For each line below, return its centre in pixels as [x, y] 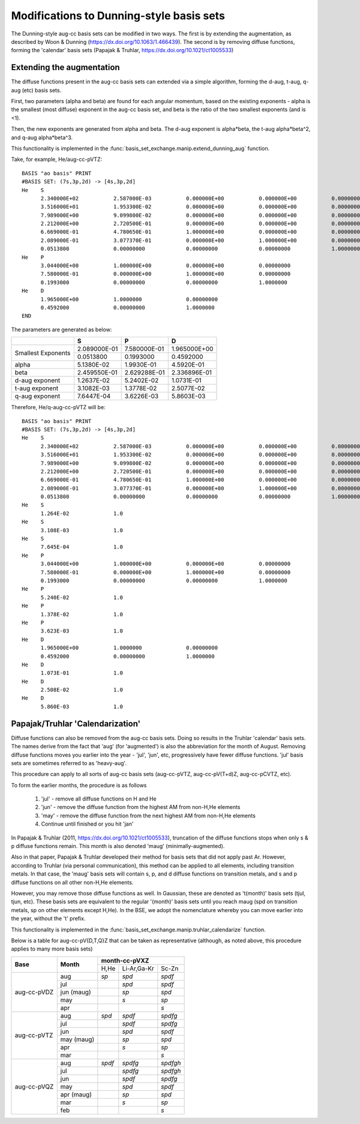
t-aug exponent [37, 388]
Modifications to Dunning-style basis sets [118, 16]
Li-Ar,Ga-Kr [138, 968]
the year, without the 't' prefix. [48, 919]
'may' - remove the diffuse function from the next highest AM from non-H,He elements [148, 816]
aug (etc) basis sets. [36, 90]
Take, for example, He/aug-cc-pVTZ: [57, 160]
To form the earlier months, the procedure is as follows [79, 785]
